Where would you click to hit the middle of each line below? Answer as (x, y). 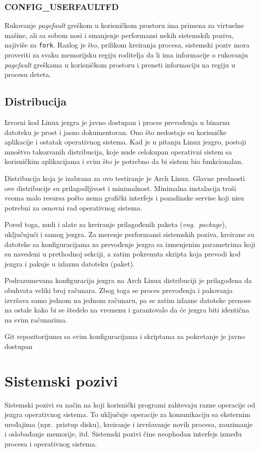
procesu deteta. (28, 74)
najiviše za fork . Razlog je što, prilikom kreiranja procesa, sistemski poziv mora (127, 45)
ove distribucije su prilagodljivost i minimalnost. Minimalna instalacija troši (121, 188)
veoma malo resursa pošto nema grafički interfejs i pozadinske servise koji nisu (124, 198)
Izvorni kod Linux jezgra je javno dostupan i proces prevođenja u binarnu (117, 122)
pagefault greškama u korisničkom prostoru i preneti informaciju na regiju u (120, 64)
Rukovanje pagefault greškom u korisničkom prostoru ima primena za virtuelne (124, 25)
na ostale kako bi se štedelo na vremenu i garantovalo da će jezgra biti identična (127, 310)
